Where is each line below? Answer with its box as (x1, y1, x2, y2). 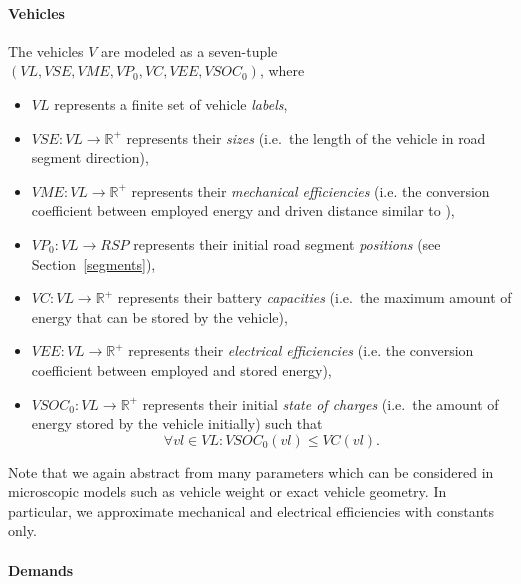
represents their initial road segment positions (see (133, 233, 441, 254)
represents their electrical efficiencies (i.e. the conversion (128, 340, 474, 361)
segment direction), (31, 147, 149, 168)
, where (259, 60, 305, 81)
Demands (8, 559, 74, 580)
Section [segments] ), (31, 253, 156, 274)
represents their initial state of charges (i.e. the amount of (142, 393, 499, 414)
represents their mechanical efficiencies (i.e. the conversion (131, 180, 490, 201)
